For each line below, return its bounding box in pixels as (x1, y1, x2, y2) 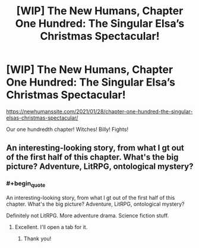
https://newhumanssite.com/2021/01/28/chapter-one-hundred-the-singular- (6, 108, 193, 115)
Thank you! (23, 235, 52, 242)
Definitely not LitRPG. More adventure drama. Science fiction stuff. (6, 212, 169, 219)
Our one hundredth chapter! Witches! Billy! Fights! (6, 125, 129, 133)
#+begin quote (6, 180, 46, 189)
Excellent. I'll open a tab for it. (14, 223, 88, 230)
